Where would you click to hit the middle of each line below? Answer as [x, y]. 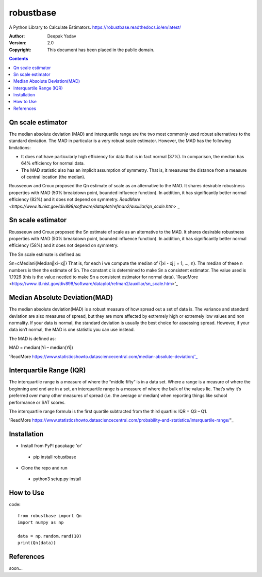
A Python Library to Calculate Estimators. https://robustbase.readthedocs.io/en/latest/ [95, 27]
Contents [19, 59]
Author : [17, 36]
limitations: [20, 147]
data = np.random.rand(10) [50, 536]
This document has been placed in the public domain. [101, 50]
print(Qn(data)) [37, 543]
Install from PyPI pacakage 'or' [52, 446]
